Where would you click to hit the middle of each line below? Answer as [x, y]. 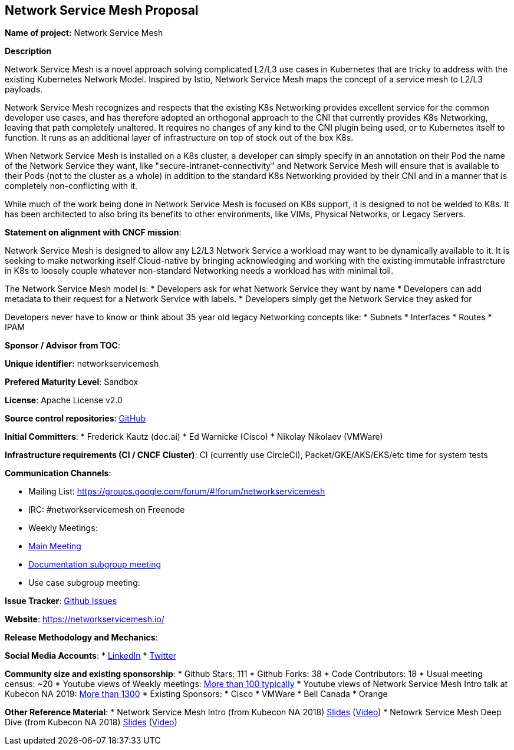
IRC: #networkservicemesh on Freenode [107, 510]
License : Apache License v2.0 [64, 400]
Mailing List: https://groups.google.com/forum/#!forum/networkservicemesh [177, 492]
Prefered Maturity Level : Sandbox [72, 382]
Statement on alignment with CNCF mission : [93, 233]
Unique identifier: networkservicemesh [82, 364]
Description [28, 51]
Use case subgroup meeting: [84, 583]
